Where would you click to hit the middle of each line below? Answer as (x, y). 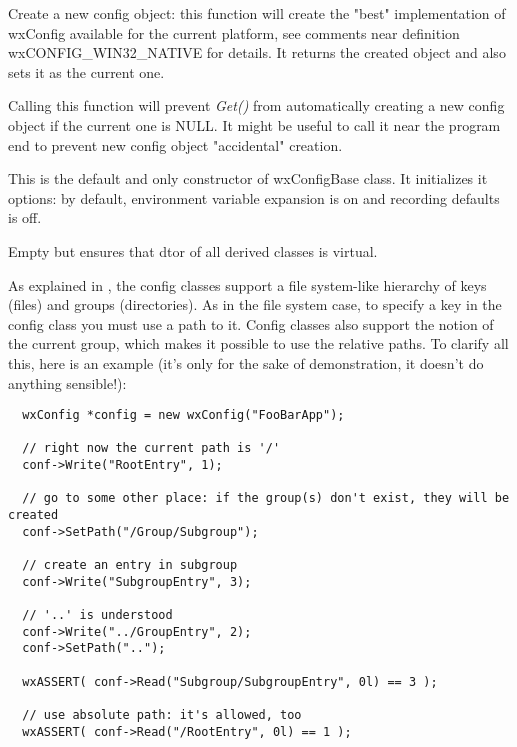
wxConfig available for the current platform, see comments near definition (234, 32)
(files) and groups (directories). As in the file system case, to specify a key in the (255, 304)
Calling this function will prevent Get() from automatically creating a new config (256, 105)
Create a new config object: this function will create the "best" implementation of (257, 13)
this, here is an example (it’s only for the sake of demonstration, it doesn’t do (246, 362)
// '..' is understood (97, 614)
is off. (25, 217)
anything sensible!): (67, 382)
